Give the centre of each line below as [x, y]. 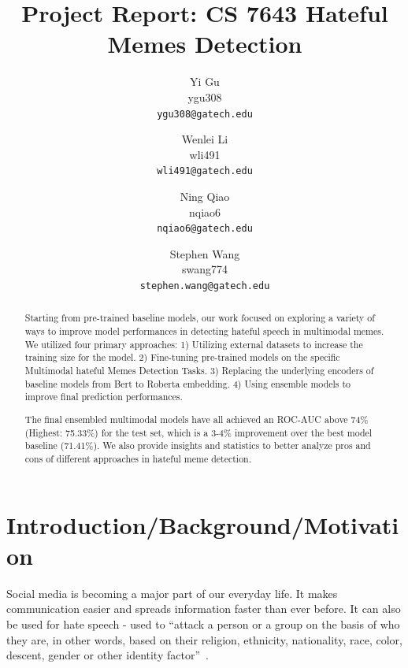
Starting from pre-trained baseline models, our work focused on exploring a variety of [200, 318]
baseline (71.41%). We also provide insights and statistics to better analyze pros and [198, 445]
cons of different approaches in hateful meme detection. [138, 458]
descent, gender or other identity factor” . [108, 655]
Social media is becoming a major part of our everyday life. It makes [172, 593]
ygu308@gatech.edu [205, 114]
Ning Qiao [205, 196]
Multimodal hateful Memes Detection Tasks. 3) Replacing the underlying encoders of [199, 371]
